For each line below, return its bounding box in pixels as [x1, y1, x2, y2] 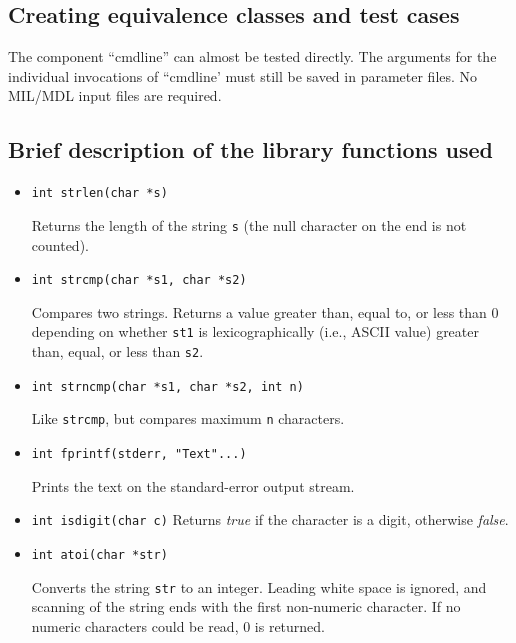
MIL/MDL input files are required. [8, 85, 222, 106]
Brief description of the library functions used [8, 134, 493, 165]
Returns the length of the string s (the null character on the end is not [31, 214, 467, 235]
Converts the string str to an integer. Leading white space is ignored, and [31, 576, 487, 597]
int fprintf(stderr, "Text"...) [31, 446, 247, 461]
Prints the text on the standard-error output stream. [31, 475, 355, 496]
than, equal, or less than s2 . [31, 341, 204, 361]
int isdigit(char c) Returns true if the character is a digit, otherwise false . [31, 509, 509, 530]
